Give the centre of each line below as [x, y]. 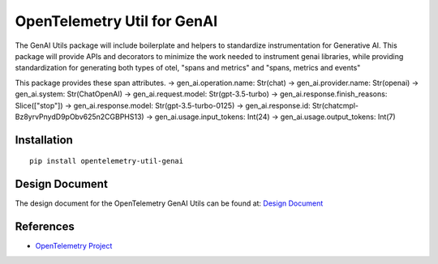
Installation [44, 140]
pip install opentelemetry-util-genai [107, 161]
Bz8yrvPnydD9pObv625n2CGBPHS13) [80, 117]
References [45, 227]
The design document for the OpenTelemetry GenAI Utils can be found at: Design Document [169, 203]
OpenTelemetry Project [74, 246]
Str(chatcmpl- [336, 105]
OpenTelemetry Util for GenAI [116, 21]
